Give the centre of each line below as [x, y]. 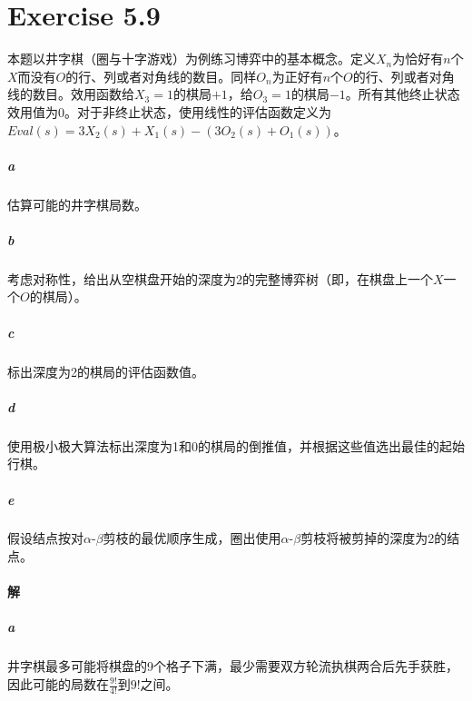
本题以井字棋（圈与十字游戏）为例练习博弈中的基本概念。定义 [192, 59]
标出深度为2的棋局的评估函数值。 [106, 371]
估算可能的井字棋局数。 [77, 204]
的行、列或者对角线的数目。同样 [161, 76]
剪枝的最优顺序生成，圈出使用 [192, 538]
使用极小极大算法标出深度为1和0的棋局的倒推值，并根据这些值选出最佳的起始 [236, 445]
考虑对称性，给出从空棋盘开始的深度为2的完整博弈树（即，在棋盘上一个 [220, 278]
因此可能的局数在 [58, 684]
